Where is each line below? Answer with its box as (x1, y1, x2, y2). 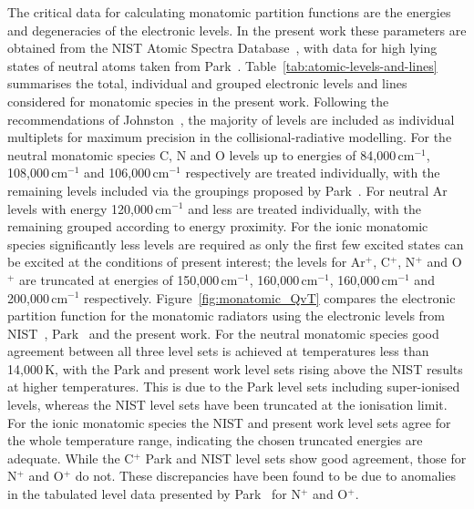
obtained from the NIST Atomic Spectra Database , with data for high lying (7, 38, 438, 57)
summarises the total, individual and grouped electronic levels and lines (7, 74, 407, 93)
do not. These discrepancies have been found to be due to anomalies (75, 466, 456, 485)
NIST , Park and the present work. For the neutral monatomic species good (7, 323, 439, 342)
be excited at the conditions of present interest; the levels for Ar (7, 252, 366, 271)
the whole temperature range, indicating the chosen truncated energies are (7, 431, 423, 450)
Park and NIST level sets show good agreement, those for (145, 448, 467, 467)
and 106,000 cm (84, 163, 170, 182)
